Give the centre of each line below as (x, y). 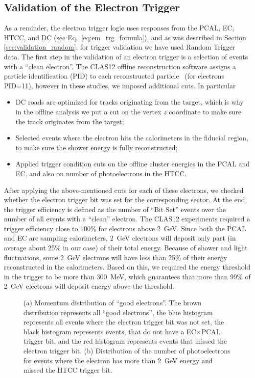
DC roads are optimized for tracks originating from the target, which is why (129, 102)
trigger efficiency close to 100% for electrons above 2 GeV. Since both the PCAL (125, 228)
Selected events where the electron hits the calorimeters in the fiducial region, (132, 138)
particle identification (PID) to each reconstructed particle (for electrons (114, 76)
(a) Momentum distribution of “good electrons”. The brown (113, 303)
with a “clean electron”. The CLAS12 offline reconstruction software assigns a (120, 66)
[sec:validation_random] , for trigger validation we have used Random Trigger (120, 47)
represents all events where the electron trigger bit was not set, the (124, 322)
